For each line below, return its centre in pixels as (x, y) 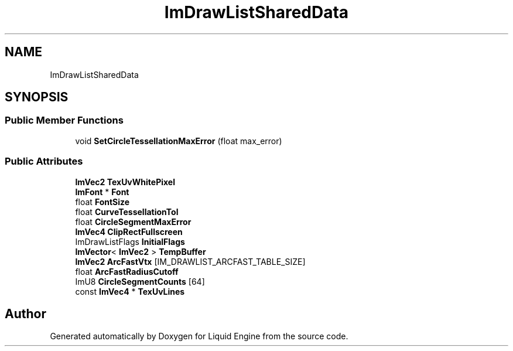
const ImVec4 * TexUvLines (130, 291)
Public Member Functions (64, 120)
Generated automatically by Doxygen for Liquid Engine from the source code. (199, 336)
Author (25, 313)
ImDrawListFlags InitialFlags (130, 241)
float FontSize (102, 202)
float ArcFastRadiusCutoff (127, 271)
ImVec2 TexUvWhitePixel (125, 182)
